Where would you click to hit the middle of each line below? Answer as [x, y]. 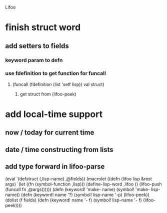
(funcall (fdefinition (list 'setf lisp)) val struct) [58, 84]
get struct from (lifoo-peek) [48, 94]
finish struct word [43, 27]
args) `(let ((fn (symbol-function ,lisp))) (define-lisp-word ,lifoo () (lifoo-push [84, 184]
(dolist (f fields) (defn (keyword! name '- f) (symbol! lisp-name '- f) [74, 200]
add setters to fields [37, 46]
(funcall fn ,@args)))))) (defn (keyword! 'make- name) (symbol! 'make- [77, 189]
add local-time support [54, 114]
